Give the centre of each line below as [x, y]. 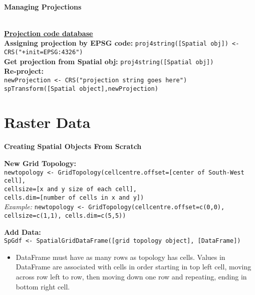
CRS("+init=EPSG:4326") [44, 52]
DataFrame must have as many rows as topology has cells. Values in [120, 257]
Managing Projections [43, 6]
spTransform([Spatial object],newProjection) [81, 89]
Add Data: [23, 232]
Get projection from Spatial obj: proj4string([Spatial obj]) [109, 61]
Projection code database [49, 33]
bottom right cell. [43, 286]
